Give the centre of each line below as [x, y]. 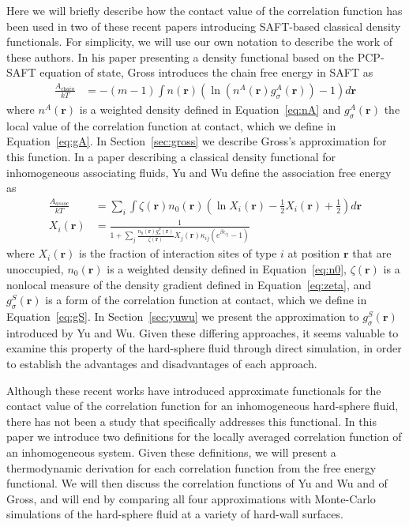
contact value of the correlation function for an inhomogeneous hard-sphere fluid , [203, 406]
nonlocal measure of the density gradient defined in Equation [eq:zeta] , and [189, 284]
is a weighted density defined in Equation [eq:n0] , [227, 268]
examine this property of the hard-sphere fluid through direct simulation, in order [204, 348]
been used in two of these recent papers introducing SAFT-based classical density [204, 26]
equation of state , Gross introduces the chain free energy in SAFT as [206, 72]
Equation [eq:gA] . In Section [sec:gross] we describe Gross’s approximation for [197, 141]
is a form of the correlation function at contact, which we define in [206, 300]
